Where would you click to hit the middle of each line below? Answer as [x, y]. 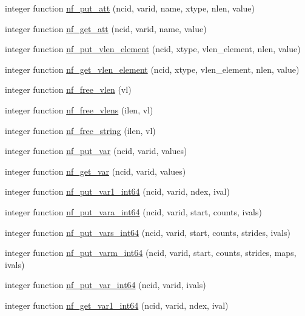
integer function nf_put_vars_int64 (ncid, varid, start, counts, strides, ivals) [148, 232]
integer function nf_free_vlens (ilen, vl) [79, 109]
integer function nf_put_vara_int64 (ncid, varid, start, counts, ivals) [133, 211]
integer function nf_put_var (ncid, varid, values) [96, 151]
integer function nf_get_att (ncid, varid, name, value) [106, 28]
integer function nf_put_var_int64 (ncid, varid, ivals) [106, 285]
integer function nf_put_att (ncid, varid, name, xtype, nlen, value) [130, 8]
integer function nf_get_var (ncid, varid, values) [96, 171]
